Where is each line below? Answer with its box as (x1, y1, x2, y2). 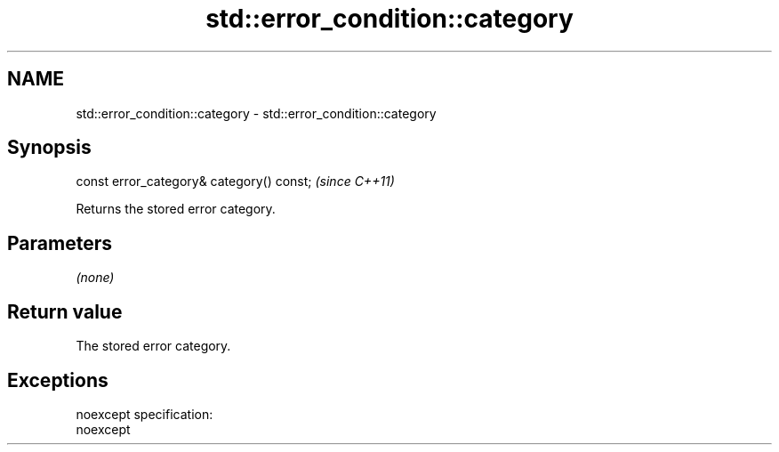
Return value (7, 300, 123, 323)
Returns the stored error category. (76, 201, 276, 217)
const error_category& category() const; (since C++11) (76, 174, 395, 190)
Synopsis (7, 136, 92, 159)
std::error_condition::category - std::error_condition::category (76, 105, 437, 121)
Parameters (7, 231, 112, 254)
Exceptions (7, 368, 108, 391)
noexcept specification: (76, 406, 213, 422)
